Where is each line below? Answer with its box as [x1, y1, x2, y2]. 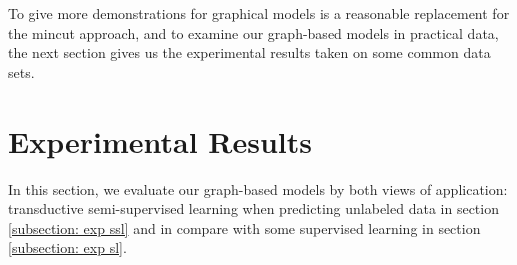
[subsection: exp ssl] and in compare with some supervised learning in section [8, 217, 481, 238]
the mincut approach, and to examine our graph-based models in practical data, [8, 22, 499, 43]
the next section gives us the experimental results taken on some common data [8, 42, 491, 63]
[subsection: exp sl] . [8, 237, 127, 258]
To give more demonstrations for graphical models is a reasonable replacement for [8, 3, 510, 23]
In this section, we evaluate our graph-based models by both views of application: [8, 178, 508, 199]
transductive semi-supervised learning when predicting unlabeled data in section [8, 198, 499, 219]
